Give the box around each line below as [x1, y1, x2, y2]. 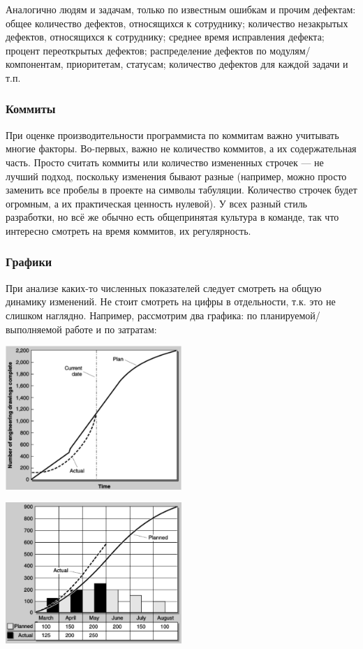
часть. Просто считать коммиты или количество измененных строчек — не [6, 154, 324, 169]
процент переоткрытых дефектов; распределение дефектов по [6, 43, 267, 57]
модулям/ [269, 43, 311, 57]
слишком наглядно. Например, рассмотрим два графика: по [6, 307, 258, 322]
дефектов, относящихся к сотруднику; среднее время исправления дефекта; [6, 29, 325, 44]
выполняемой [6, 321, 62, 336]
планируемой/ [260, 307, 320, 322]
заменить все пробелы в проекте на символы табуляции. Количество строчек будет [6, 182, 357, 197]
